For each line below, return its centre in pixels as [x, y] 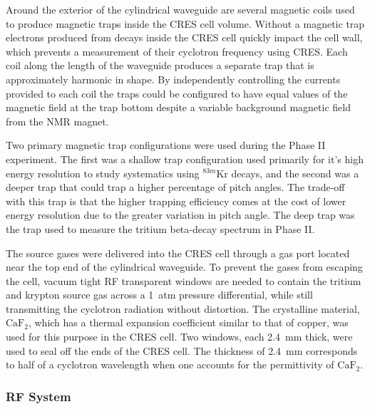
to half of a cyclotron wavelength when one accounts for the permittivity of [170, 364]
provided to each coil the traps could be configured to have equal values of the [177, 93]
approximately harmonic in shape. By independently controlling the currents [173, 79]
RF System [38, 396]
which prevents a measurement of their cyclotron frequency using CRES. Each [177, 51]
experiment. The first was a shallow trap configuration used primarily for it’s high [185, 159]
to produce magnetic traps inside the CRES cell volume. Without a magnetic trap [185, 23]
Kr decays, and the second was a [288, 173]
